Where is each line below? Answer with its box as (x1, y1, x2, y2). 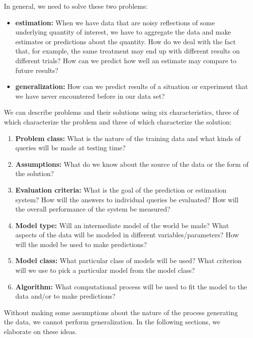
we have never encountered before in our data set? (15, 90, 165, 101)
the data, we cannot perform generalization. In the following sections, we (4, 317, 220, 327)
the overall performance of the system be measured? (15, 204, 170, 214)
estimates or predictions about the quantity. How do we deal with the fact (15, 36, 236, 46)
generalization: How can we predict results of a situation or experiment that (15, 81, 248, 91)
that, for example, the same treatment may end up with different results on (15, 46, 240, 56)
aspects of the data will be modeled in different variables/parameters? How (15, 230, 239, 240)
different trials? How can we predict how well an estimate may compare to (15, 55, 237, 65)
